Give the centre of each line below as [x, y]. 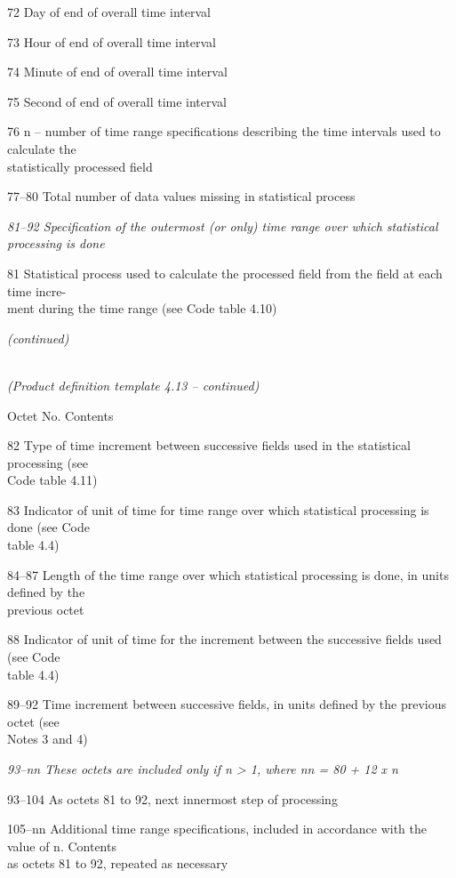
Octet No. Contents [60, 415]
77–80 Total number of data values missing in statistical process [181, 196]
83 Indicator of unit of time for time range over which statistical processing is [218, 509]
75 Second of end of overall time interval [117, 101]
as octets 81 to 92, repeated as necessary [118, 863]
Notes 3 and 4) [48, 739]
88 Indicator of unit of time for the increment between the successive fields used [224, 639]
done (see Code [49, 527]
